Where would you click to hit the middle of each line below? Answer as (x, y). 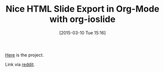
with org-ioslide (82, 19)
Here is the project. (25, 55)
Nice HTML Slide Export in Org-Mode (82, 9)
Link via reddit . (20, 64)
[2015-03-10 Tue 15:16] (82, 33)
